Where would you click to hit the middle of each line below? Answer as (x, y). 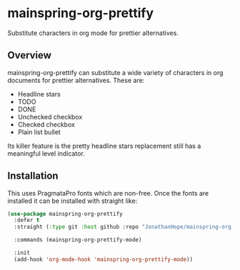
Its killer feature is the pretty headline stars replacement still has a (104, 146)
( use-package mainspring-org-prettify (65, 214)
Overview (30, 55)
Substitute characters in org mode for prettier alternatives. (93, 33)
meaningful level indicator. (46, 153)
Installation (33, 176)
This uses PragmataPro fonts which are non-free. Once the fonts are (108, 193)
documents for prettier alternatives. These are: (76, 80)
